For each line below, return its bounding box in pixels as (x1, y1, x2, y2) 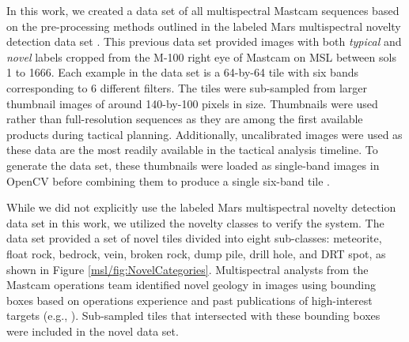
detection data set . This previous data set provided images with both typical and (6, 33, 402, 50)
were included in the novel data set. (6, 322, 179, 339)
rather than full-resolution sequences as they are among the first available (6, 111, 363, 127)
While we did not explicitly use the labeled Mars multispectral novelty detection (6, 199, 396, 216)
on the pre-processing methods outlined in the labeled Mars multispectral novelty (6, 17, 401, 34)
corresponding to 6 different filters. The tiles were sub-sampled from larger (6, 79, 368, 96)
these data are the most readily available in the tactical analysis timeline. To (6, 141, 378, 158)
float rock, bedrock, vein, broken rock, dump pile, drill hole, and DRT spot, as (6, 245, 386, 261)
